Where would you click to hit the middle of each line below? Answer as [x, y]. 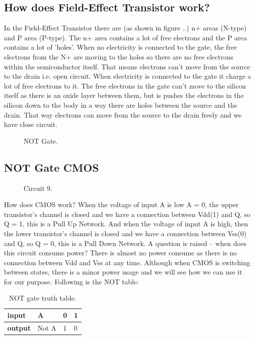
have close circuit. [31, 124]
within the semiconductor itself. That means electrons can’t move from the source [127, 66]
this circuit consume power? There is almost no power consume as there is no [120, 253]
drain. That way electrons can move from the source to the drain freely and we [123, 114]
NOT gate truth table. [43, 298]
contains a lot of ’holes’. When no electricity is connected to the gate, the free [121, 47]
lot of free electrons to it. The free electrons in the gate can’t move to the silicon [125, 85]
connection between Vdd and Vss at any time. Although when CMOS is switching [127, 262]
